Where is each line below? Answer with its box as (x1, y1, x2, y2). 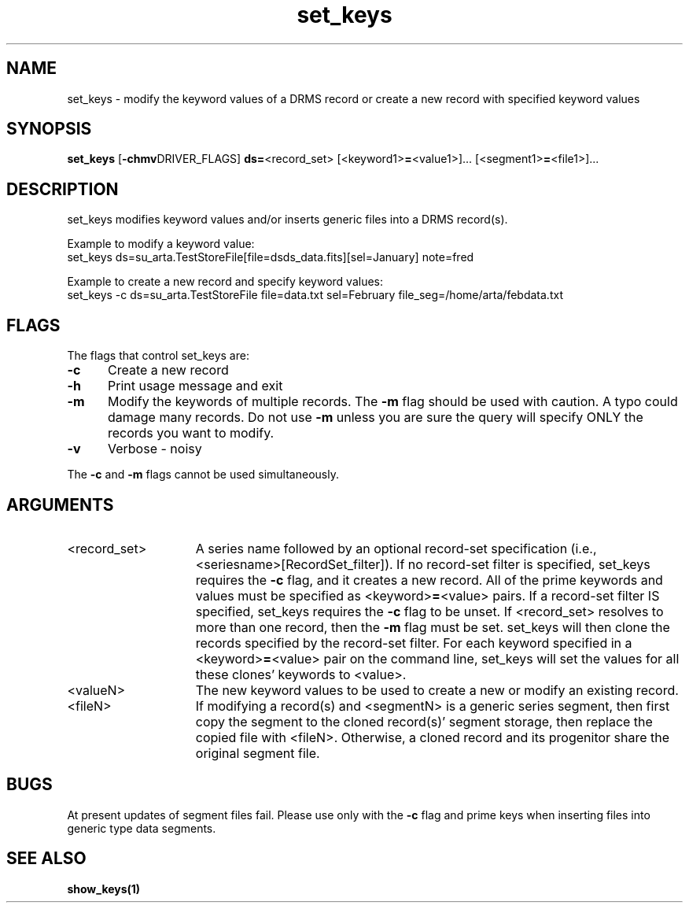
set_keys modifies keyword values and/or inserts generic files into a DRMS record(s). (67, 212, 508, 227)
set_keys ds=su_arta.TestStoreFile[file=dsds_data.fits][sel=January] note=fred (67, 250, 474, 264)
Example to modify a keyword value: (67, 237, 255, 251)
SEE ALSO (6, 848, 87, 869)
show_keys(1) (67, 881, 141, 896)
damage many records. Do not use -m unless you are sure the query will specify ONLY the (107, 409, 643, 426)
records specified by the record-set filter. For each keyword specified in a (195, 634, 632, 651)
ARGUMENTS (6, 494, 114, 515)
